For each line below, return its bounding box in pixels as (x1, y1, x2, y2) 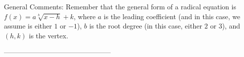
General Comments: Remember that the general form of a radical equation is (4, 1, 236, 11)
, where (73, 11, 96, 21)
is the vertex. (29, 30, 68, 40)
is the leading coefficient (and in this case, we (103, 11, 241, 21)
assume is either (4, 21, 52, 31)
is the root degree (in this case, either (89, 21, 202, 31)
